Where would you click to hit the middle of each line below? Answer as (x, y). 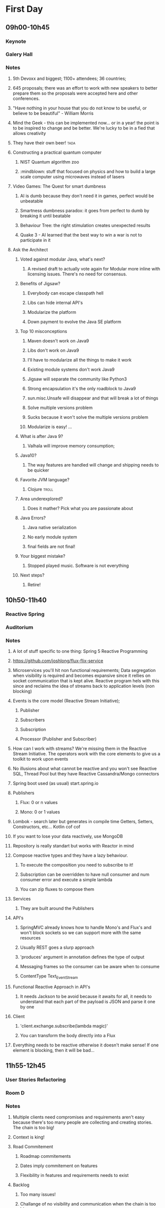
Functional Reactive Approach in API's (51, 987)
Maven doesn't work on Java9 (58, 340)
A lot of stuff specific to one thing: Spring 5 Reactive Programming (80, 651)
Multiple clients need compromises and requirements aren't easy (79, 1117)
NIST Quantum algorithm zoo (49, 162)
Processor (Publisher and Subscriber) (58, 739)
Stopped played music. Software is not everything (78, 566)
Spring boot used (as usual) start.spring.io (56, 783)
